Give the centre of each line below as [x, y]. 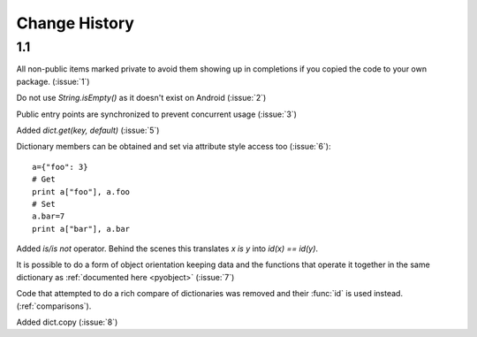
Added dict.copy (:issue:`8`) [67, 322]
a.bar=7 [49, 216]
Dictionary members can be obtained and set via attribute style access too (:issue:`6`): [174, 147]
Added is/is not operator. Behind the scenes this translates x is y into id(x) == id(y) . [167, 249]
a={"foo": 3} [60, 167]
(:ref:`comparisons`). [54, 306]
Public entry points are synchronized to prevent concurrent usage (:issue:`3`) [157, 114]
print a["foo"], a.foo [81, 191]
